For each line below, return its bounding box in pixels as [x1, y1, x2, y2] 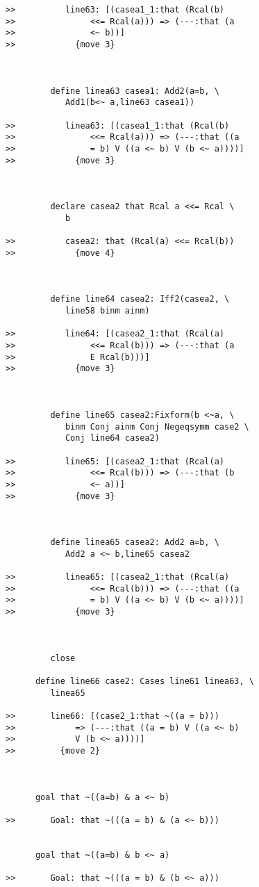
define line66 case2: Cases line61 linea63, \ [35, 676, 254, 687]
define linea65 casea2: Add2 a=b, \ [50, 537, 219, 548]
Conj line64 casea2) [65, 433, 160, 443]
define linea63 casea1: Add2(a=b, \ [50, 86, 219, 96]
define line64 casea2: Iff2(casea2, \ [50, 294, 230, 304]
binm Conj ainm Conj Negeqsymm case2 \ [65, 421, 249, 432]
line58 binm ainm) [65, 306, 150, 316]
